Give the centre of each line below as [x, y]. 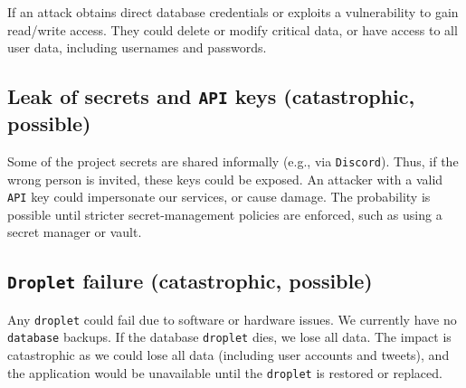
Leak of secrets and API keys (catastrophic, [211, 96]
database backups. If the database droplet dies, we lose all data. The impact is [229, 337]
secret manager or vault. [75, 232]
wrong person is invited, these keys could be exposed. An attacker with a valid [225, 179]
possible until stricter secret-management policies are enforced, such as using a [225, 214]
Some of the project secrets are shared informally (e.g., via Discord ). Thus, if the [233, 161]
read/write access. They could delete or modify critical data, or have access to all [233, 29]
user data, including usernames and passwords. [137, 47]
